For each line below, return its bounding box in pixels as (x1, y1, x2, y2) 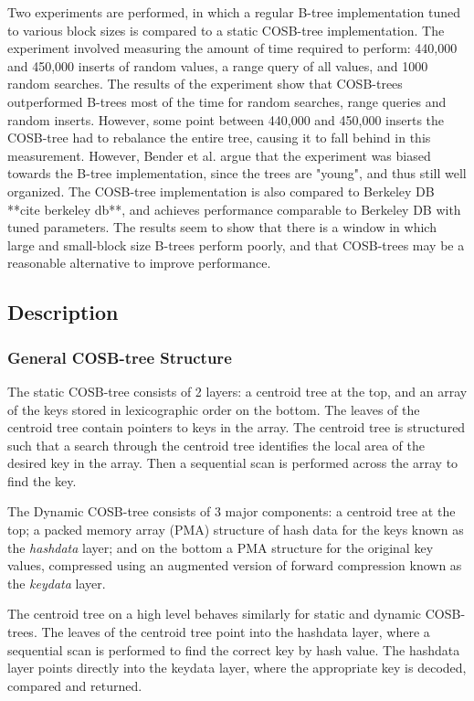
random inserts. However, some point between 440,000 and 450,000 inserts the (7, 110, 445, 129)
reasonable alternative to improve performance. (7, 253, 271, 272)
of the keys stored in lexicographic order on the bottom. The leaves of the (7, 399, 420, 419)
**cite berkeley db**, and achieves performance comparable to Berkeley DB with (7, 199, 461, 218)
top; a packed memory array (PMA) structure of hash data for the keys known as (7, 520, 464, 539)
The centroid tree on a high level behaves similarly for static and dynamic (7, 604, 422, 623)
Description (7, 298, 119, 326)
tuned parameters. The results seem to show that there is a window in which (7, 218, 437, 237)
